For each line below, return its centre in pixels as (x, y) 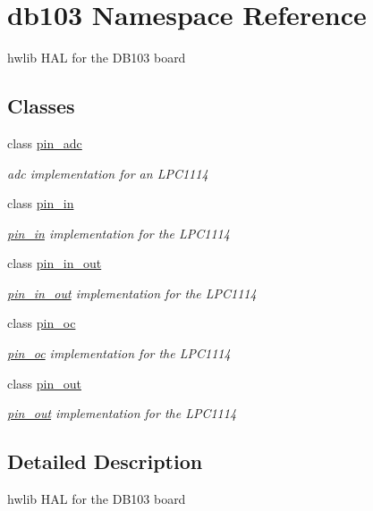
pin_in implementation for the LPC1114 (119, 233)
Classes (41, 106)
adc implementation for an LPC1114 (108, 173)
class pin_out (45, 383)
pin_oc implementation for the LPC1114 (119, 353)
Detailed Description (105, 461)
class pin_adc (45, 142)
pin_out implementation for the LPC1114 (122, 413)
